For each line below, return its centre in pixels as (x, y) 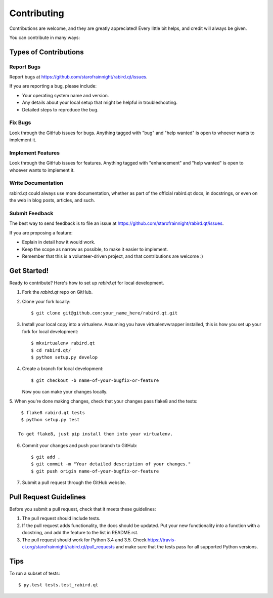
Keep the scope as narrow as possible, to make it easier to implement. (95, 249)
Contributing (37, 13)
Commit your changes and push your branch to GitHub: (80, 445)
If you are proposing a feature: (41, 232)
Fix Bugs (20, 123)
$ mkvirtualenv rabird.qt (63, 343)
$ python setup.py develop (64, 357)
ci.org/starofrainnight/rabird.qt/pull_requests (68, 546)
